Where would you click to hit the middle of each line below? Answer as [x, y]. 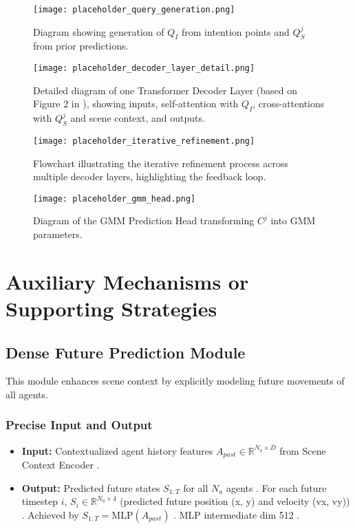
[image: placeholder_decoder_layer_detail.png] [144, 68]
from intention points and [236, 31]
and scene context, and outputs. [138, 118]
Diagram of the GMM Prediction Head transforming [144, 220]
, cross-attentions [289, 104]
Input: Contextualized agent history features [117, 450]
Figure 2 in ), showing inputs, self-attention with [136, 104]
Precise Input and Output [79, 425]
